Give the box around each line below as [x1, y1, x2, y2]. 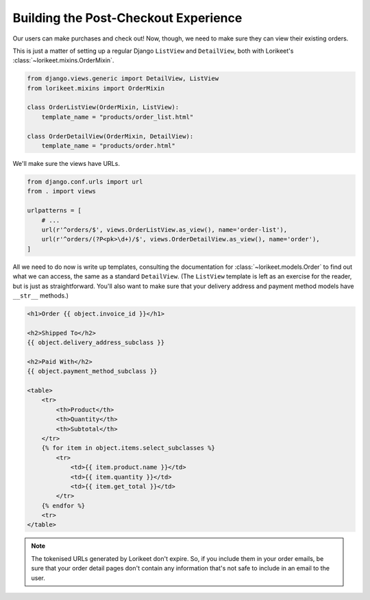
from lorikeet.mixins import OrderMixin [27, 84, 164, 92]
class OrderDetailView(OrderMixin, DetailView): [27, 132, 194, 140]
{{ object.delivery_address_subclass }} [27, 339, 164, 346]
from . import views [27, 187, 96, 195]
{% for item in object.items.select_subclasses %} [41, 444, 215, 452]
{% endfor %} [41, 501, 86, 509]
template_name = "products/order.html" [41, 142, 176, 150]
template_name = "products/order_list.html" [41, 113, 194, 121]
